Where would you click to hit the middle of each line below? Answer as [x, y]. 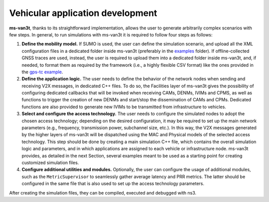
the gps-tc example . [42, 72]
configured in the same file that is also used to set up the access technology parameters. [113, 184]
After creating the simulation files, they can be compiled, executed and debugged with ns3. [103, 193]
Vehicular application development [83, 13]
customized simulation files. [50, 163]
